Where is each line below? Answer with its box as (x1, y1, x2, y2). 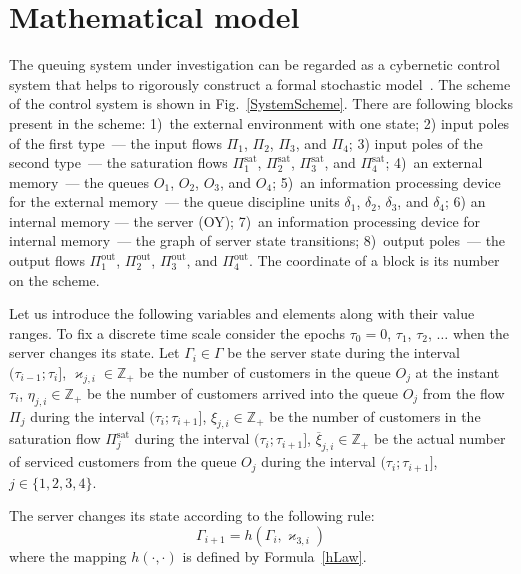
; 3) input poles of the (348, 132, 483, 153)
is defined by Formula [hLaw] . (182, 545, 367, 566)
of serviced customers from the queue (9, 451, 237, 472)
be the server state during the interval (227, 342, 460, 363)
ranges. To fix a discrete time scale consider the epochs (9, 322, 346, 343)
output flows (9, 250, 85, 271)
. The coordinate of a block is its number (248, 250, 500, 271)
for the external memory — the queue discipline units (9, 191, 340, 212)
